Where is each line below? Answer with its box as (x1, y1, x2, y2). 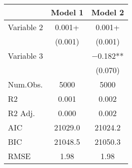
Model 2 (91, 6, 124, 18)
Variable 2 (8, 21, 43, 33)
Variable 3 (8, 50, 43, 61)
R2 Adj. (8, 107, 35, 119)
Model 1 (51, 6, 84, 18)
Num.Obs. (8, 79, 43, 90)
